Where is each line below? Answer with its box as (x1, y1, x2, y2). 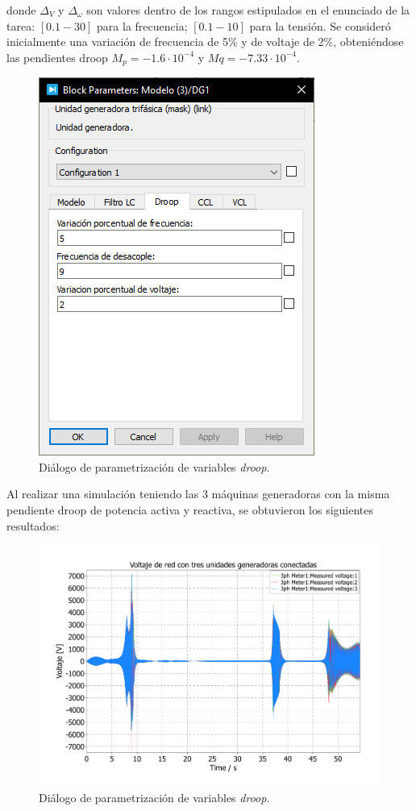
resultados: (6, 517, 60, 534)
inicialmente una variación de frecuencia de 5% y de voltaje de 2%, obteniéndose (6, 33, 404, 50)
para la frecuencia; (97, 17, 188, 34)
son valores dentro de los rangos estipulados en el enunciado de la (86, 2, 410, 18)
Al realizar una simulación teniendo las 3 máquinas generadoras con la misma (6, 485, 390, 502)
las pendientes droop (6, 48, 108, 65)
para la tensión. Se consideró (249, 17, 391, 34)
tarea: (6, 17, 35, 34)
